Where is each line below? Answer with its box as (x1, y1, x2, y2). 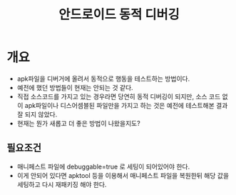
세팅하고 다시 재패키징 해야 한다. (16, 180, 107, 189)
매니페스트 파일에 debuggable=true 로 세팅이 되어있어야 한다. (16, 162, 190, 171)
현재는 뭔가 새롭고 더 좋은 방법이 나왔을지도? (16, 119, 140, 127)
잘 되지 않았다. (16, 110, 58, 119)
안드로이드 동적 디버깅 (58, 6, 180, 23)
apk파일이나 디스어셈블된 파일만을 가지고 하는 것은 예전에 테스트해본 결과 (24, 101, 228, 109)
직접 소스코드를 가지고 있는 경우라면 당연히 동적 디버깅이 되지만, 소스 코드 (16, 92, 221, 101)
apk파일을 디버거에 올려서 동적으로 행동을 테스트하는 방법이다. (16, 74, 190, 83)
